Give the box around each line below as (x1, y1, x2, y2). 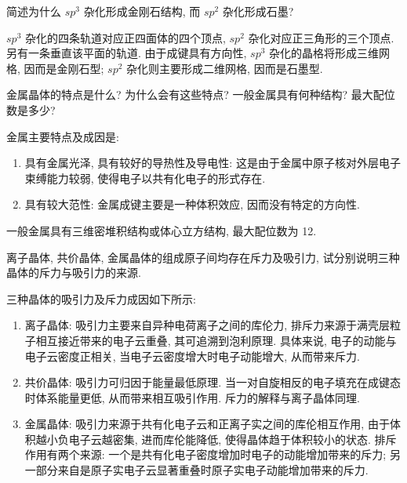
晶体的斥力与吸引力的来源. (6, 264, 141, 281)
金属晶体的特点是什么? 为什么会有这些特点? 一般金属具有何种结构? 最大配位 (6, 86, 395, 103)
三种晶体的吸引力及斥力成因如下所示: (6, 290, 196, 307)
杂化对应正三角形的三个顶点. (248, 29, 394, 45)
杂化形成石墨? (222, 3, 294, 19)
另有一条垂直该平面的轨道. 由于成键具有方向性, (6, 45, 247, 61)
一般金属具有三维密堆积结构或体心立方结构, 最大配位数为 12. (6, 222, 317, 238)
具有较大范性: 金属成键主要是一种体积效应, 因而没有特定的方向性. (24, 196, 360, 212)
